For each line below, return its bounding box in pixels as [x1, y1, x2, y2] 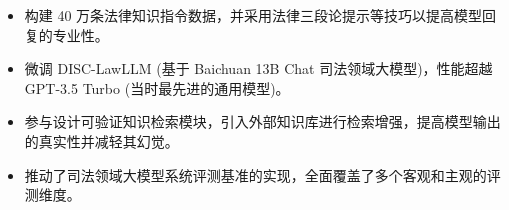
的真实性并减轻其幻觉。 [24, 130, 179, 151]
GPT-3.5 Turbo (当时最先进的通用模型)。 [24, 77, 290, 98]
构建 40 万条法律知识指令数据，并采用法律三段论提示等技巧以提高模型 [24, 5, 483, 25]
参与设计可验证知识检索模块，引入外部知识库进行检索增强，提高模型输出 [24, 111, 501, 132]
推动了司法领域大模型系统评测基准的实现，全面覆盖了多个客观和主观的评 [24, 164, 501, 185]
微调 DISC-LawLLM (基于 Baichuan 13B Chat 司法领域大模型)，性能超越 [24, 58, 493, 79]
